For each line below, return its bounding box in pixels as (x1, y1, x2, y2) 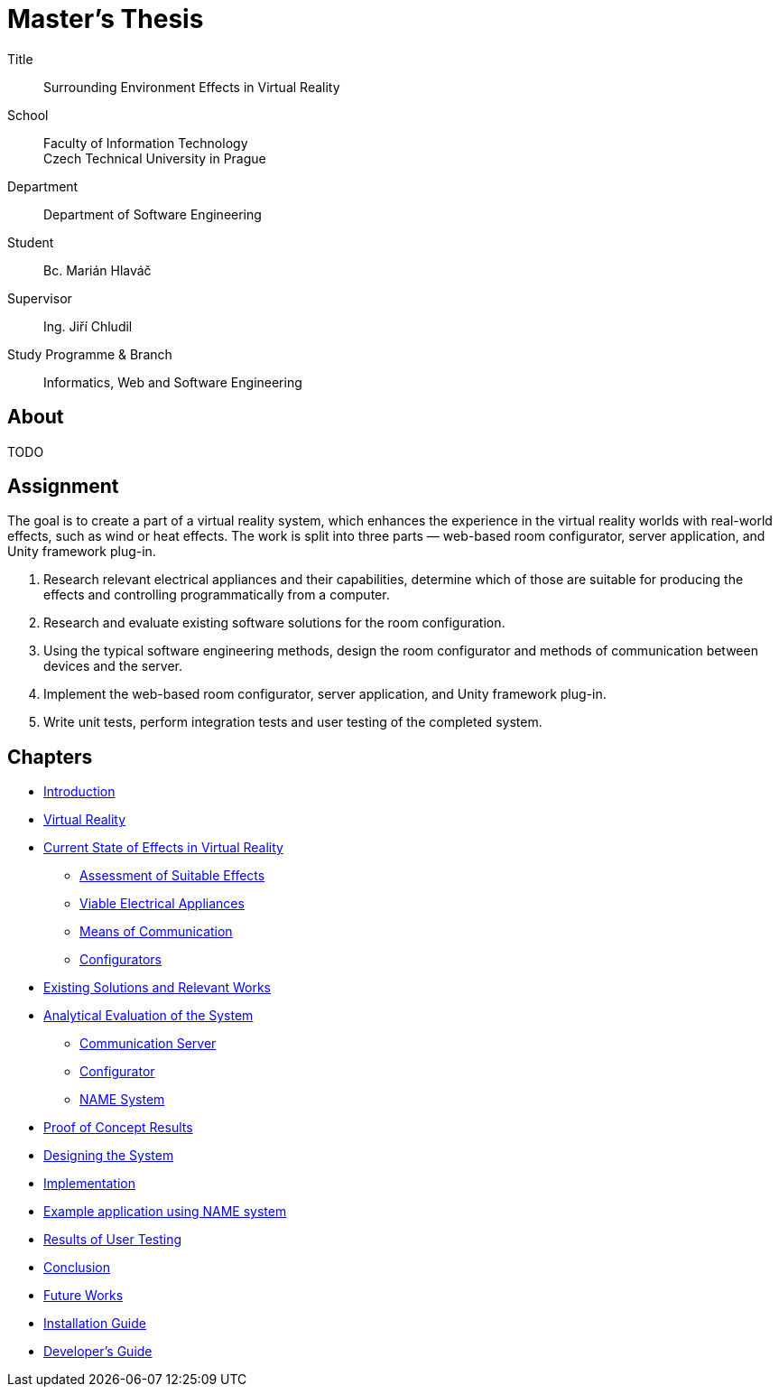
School (7, 107, 49, 123)
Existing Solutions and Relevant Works (43, 980, 271, 996)
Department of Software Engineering (43, 206, 262, 222)
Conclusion (43, 1259, 111, 1276)
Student (7, 234, 54, 250)
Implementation (43, 1176, 135, 1192)
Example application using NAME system (43, 1203, 287, 1220)
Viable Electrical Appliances (79, 896, 245, 912)
